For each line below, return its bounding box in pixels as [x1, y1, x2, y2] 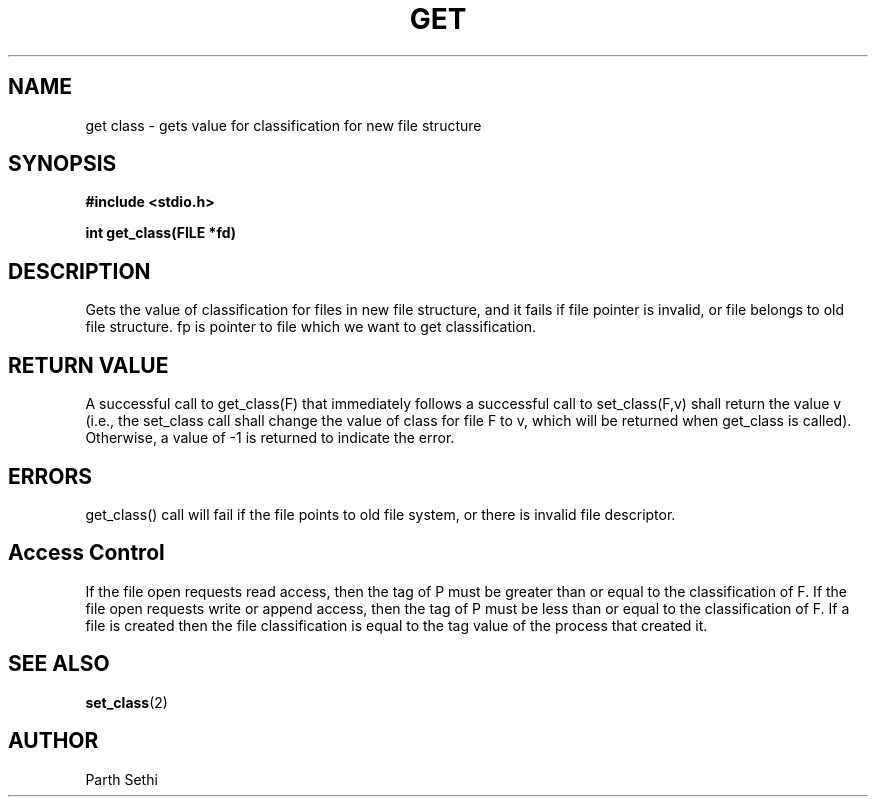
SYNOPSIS [8, 151, 117, 177]
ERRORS [8, 463, 93, 489]
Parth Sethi [85, 770, 158, 788]
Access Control [8, 540, 165, 566]
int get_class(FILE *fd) [85, 224, 237, 242]
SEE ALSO [8, 651, 110, 677]
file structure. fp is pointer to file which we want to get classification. [85, 318, 537, 336]
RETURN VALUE [8, 352, 169, 378]
